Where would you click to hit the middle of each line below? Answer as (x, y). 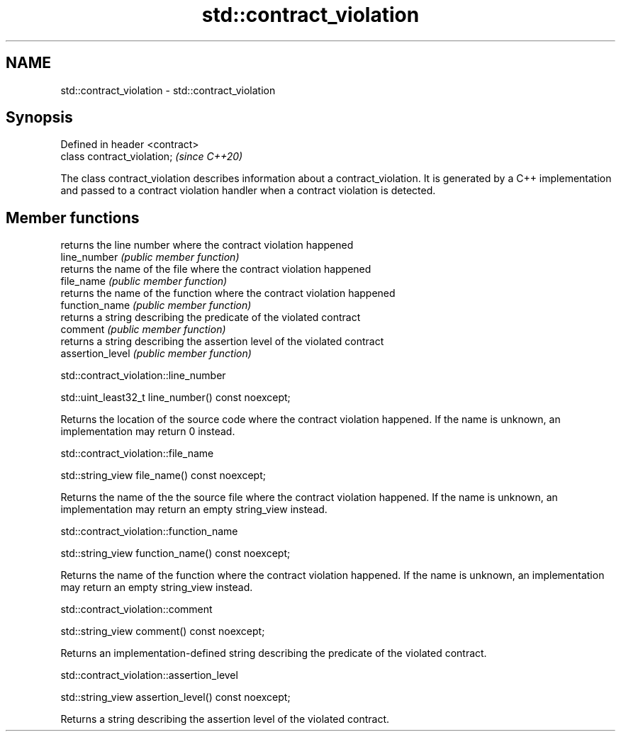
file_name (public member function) (144, 281)
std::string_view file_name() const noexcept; (163, 476)
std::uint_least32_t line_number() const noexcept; (175, 398)
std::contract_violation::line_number (143, 376)
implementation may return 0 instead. (148, 432)
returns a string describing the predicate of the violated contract (211, 317)
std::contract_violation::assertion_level (149, 675)
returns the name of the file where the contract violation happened (216, 269)
